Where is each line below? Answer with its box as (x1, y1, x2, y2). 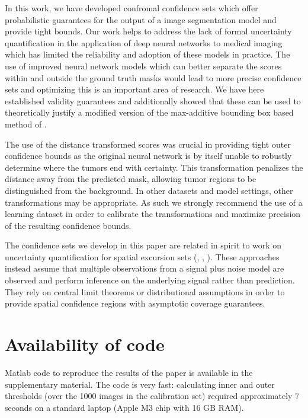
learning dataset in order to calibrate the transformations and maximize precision (5, 208, 301, 220)
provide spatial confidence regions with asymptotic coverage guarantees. (5, 297, 265, 309)
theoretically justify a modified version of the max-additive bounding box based (5, 106, 294, 119)
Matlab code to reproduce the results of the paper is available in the (5, 366, 253, 378)
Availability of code (5, 332, 165, 356)
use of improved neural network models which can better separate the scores (5, 59, 282, 72)
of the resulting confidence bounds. (5, 219, 131, 231)
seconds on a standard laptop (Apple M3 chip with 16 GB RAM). (5, 401, 244, 413)
